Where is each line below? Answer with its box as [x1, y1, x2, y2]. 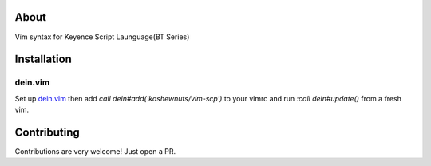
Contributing [14, 125, 80, 139]
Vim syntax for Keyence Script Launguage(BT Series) [14, 32, 190, 41]
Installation [14, 53, 72, 66]
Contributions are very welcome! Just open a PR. [14, 146, 176, 156]
